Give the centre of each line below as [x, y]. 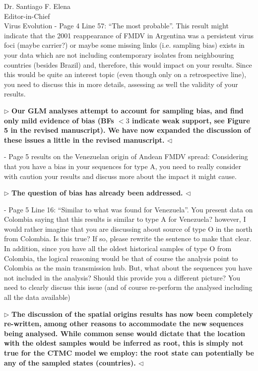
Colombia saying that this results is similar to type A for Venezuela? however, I [125, 219]
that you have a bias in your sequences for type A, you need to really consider [123, 166]
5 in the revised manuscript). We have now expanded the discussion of [127, 130]
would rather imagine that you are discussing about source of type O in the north [128, 229]
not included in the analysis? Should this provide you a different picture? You [122, 277]
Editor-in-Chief [27, 16]
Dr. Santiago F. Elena [37, 6]
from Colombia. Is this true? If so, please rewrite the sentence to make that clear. [128, 238]
